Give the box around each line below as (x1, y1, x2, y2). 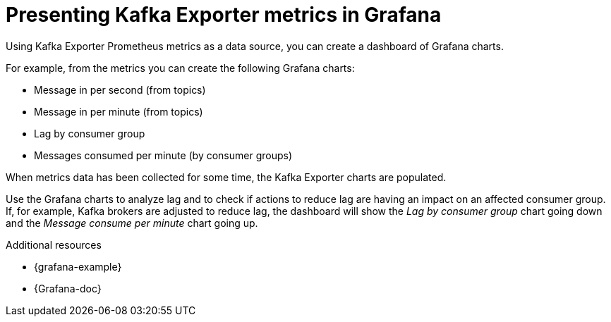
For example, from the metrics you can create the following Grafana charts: (6, 61, 355, 74)
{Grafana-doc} (34, 282, 102, 295)
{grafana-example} (34, 260, 122, 273)
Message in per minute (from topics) (34, 105, 203, 118)
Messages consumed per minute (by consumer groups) (34, 149, 293, 161)
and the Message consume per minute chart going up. (6, 216, 258, 229)
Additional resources (6, 238, 102, 251)
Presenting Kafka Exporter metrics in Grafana (6, 3, 442, 27)
